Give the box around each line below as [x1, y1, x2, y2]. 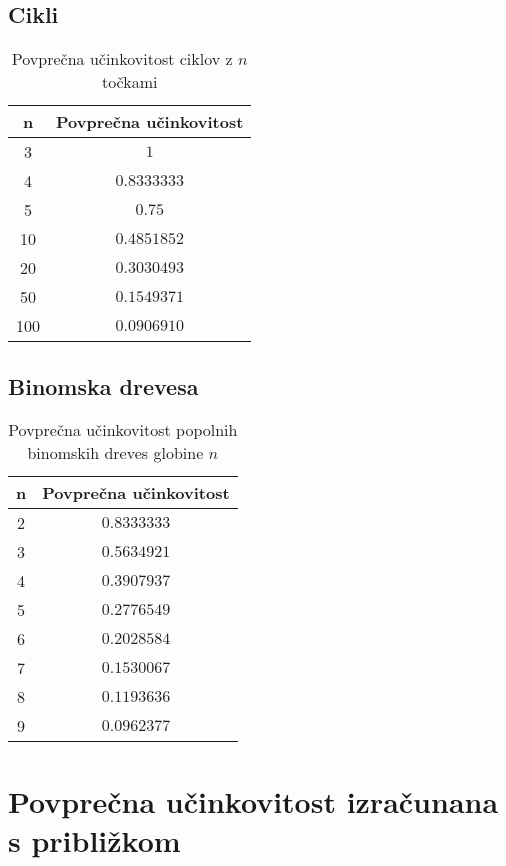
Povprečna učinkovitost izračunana [8, 780, 499, 821]
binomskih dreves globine [27, 441, 204, 465]
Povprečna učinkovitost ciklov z [11, 47, 233, 71]
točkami [101, 70, 158, 94]
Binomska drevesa [8, 370, 199, 401]
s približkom [8, 819, 181, 860]
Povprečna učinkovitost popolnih [8, 418, 238, 442]
